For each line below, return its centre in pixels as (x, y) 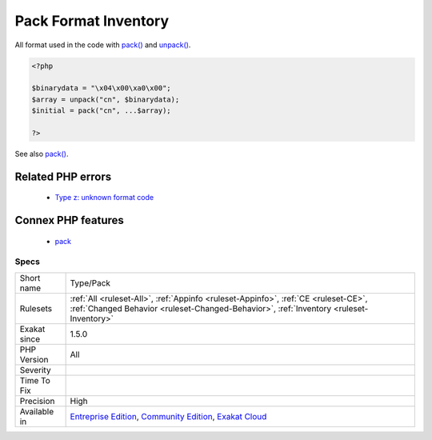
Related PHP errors (63, 176)
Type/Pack (90, 282)
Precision (37, 401)
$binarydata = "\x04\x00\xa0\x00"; (101, 88)
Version (34, 359)
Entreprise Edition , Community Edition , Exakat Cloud (168, 416)
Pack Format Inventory (92, 21)
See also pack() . (42, 154)
